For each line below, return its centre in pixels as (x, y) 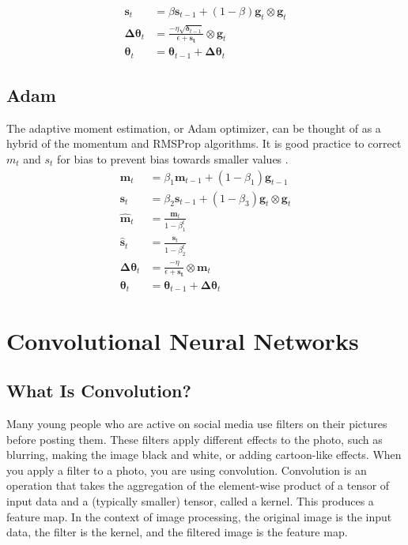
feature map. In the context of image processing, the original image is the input (199, 516)
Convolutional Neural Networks (183, 340)
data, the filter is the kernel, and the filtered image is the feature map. (177, 532)
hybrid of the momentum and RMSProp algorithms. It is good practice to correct (204, 143)
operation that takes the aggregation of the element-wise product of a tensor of (198, 485)
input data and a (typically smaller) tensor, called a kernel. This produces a (190, 501)
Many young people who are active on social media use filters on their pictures (197, 424)
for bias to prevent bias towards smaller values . (173, 158)
